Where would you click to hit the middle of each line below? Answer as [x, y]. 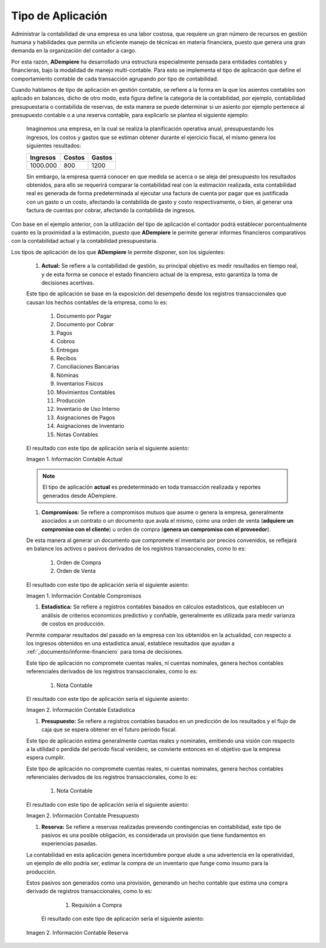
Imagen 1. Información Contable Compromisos [84, 596]
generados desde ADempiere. [80, 495]
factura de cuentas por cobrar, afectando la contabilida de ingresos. [111, 210]
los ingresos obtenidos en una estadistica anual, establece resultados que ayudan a [130, 643]
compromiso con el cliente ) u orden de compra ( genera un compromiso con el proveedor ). [156, 529]
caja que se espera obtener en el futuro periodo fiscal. [109, 730]
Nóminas [68, 375]
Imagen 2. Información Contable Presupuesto [83, 816]
